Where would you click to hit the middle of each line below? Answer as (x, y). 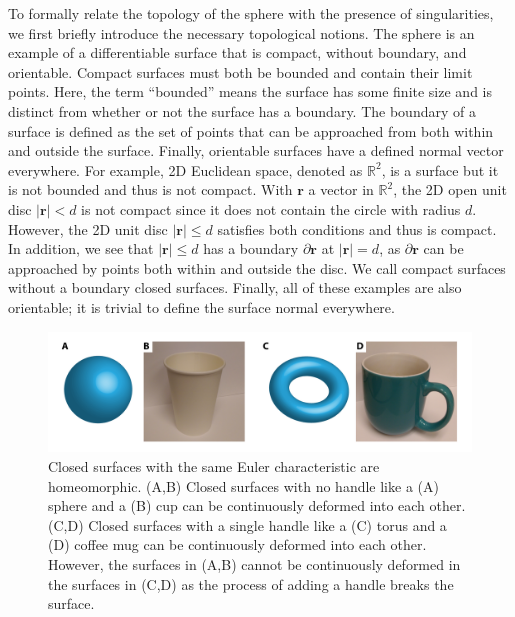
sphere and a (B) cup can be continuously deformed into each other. (257, 505)
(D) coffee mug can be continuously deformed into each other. (237, 544)
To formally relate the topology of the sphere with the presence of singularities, (251, 13)
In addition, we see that (81, 248)
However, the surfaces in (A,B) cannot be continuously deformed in (254, 563)
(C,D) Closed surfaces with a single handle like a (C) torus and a (247, 524)
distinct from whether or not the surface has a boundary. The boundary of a (242, 110)
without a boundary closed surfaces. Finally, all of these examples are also (235, 287)
